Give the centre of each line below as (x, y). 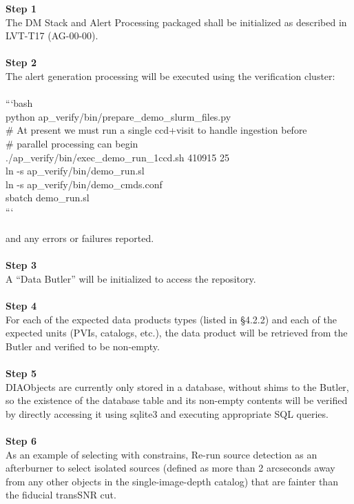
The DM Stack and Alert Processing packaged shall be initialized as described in (176, 22)
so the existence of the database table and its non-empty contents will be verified (177, 400)
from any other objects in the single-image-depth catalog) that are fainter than (172, 481)
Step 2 (21, 62)
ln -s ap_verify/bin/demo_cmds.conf (84, 184)
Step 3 (21, 265)
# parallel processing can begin (72, 143)
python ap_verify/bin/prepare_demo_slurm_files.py (118, 116)
